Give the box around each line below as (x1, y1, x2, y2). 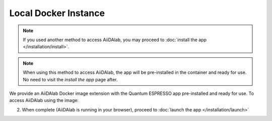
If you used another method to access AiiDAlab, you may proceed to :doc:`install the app (23, 37, 207, 43)
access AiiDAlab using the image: (9, 97, 79, 103)
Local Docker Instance (9, 8, 105, 19)
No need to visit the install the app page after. (23, 76, 118, 82)
